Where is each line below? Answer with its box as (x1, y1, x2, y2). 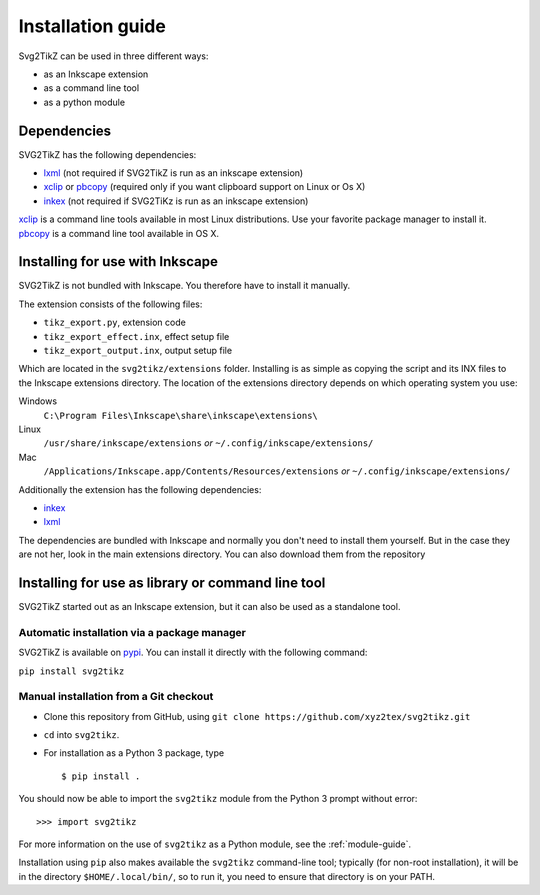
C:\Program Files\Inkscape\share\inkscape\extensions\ (43, 410, 319, 421)
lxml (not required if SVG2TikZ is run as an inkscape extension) (43, 167, 304, 179)
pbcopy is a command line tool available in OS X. (18, 227, 220, 239)
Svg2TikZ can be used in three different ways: (18, 50, 209, 62)
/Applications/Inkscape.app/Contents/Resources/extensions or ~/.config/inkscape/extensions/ (43, 465, 511, 477)
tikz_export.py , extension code (43, 316, 187, 329)
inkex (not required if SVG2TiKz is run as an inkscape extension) (43, 195, 309, 207)
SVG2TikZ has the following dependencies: (18, 148, 197, 160)
